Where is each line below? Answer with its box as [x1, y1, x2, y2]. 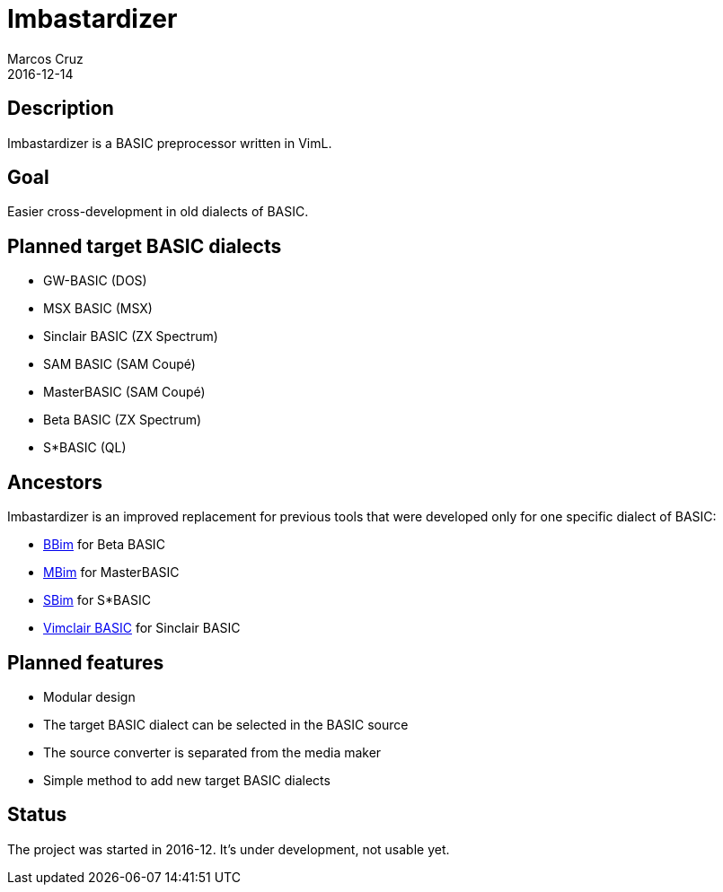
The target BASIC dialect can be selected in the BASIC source [43, 716, 409, 732]
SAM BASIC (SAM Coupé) [43, 356, 196, 372]
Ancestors [7, 470, 103, 494]
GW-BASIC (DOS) [43, 273, 147, 289]
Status [7, 803, 67, 826]
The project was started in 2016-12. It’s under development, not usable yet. [7, 841, 450, 857]
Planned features [7, 651, 164, 674]
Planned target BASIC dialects [7, 234, 282, 258]
